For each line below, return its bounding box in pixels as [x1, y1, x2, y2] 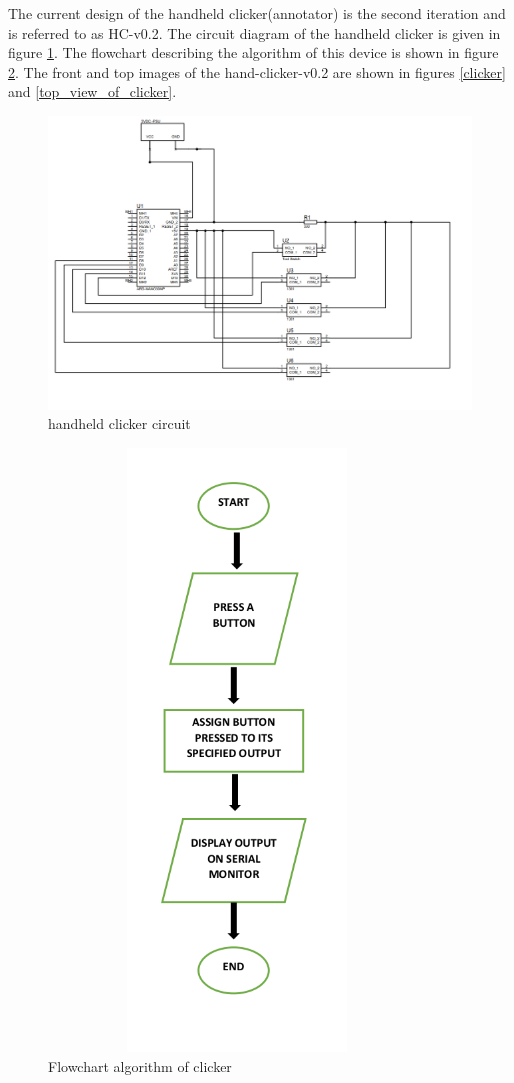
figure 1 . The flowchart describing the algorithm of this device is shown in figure [8, 42, 499, 63]
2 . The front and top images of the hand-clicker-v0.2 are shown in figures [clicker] [8, 61, 506, 82]
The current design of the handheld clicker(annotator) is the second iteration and [8, 3, 506, 23]
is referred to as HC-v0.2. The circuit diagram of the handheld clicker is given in [8, 22, 501, 43]
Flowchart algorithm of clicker [48, 1056, 232, 1077]
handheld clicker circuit [48, 413, 191, 434]
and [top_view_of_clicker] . [8, 81, 177, 102]
